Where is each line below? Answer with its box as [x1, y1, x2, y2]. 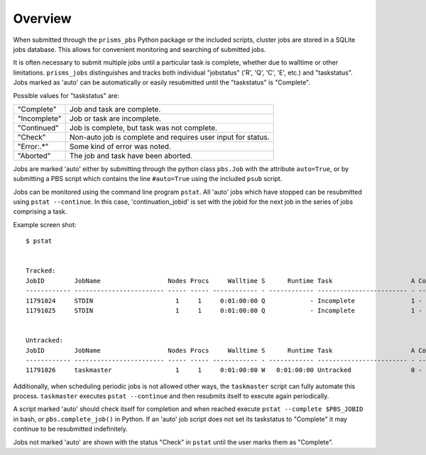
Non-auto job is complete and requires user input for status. [69, 132, 270, 142]
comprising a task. [13, 207, 67, 216]
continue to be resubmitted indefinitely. [13, 424, 128, 433]
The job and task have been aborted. [69, 150, 193, 160]
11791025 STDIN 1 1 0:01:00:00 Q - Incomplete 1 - [26, 306, 422, 314]
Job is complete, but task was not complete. [69, 123, 218, 133]
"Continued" [17, 123, 60, 133]
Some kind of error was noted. [69, 141, 172, 151]
